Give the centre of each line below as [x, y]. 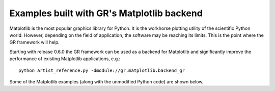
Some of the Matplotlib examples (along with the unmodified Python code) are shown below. [106, 81]
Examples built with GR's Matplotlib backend [106, 13]
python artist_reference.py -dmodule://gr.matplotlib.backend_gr [102, 70]
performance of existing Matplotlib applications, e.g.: [65, 59]
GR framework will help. [34, 42]
